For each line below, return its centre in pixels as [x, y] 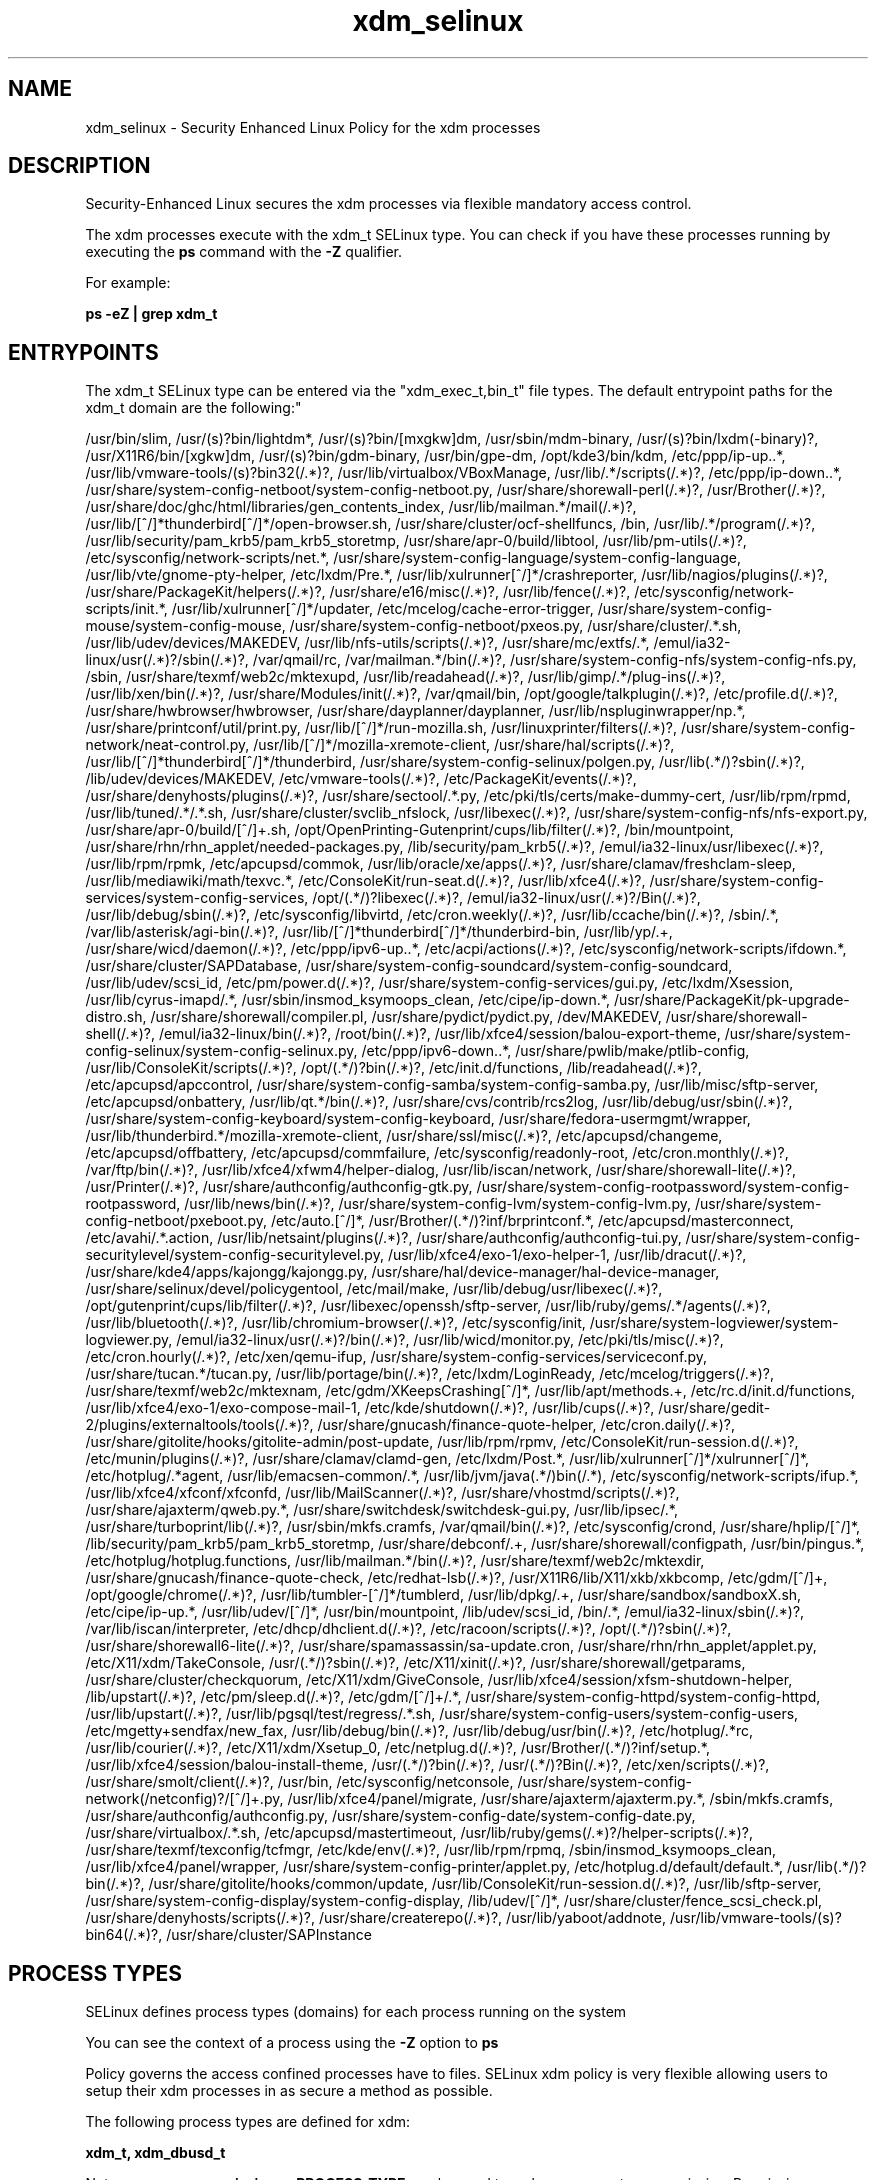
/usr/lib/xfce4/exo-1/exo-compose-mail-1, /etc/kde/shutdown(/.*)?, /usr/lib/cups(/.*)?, [370, 1408]
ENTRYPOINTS [83, 352]
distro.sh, [116, 1017]
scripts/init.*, [126, 609]
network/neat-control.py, [167, 745]
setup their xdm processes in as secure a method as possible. [289, 2091]
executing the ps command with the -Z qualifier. [243, 252]
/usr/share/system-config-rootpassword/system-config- [663, 1187]
